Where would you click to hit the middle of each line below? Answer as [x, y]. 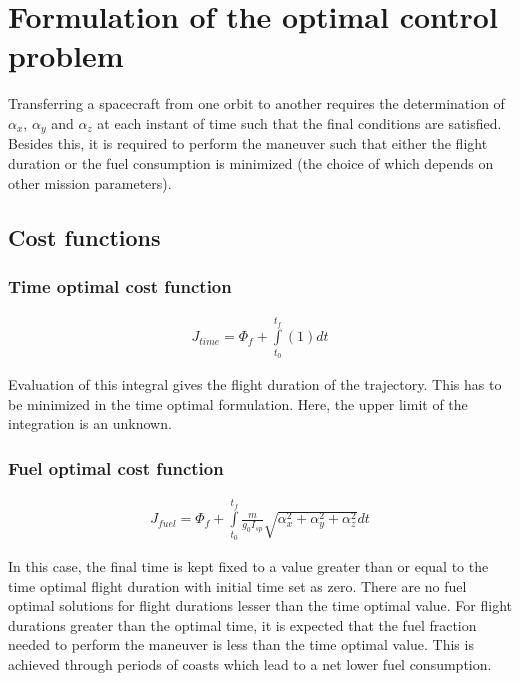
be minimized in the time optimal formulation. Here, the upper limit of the [238, 403]
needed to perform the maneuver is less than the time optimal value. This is [241, 644]
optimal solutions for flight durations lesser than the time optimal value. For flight [260, 605]
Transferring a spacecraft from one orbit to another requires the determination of [256, 103]
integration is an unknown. [90, 423]
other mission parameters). [90, 182]
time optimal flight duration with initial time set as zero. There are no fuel [237, 585]
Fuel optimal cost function [116, 467]
